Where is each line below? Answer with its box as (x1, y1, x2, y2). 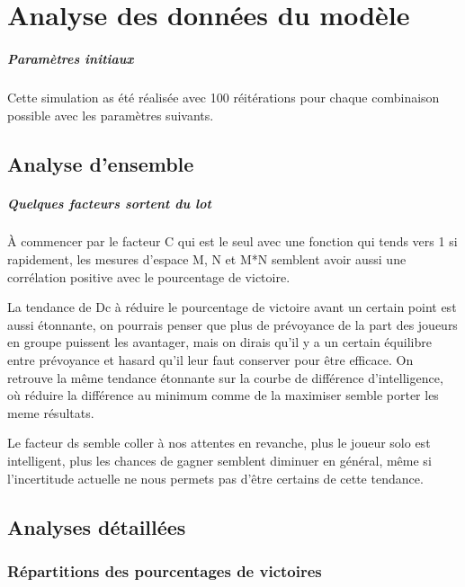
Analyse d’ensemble (7, 149, 194, 177)
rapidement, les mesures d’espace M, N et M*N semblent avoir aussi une (7, 250, 407, 269)
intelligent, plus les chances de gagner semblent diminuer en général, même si (7, 451, 432, 469)
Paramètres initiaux (7, 49, 134, 67)
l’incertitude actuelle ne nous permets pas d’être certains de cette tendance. (7, 468, 424, 487)
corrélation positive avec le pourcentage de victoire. (7, 267, 291, 286)
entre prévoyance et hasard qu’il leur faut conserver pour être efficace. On (7, 351, 414, 369)
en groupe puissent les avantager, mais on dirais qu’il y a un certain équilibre (7, 333, 432, 351)
